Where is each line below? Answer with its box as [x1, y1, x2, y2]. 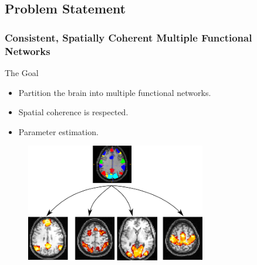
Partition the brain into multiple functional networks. [18, 86, 211, 98]
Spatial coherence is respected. [18, 106, 128, 118]
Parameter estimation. [18, 125, 99, 137]
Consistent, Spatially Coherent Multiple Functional [5, 30, 252, 44]
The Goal [5, 66, 39, 78]
